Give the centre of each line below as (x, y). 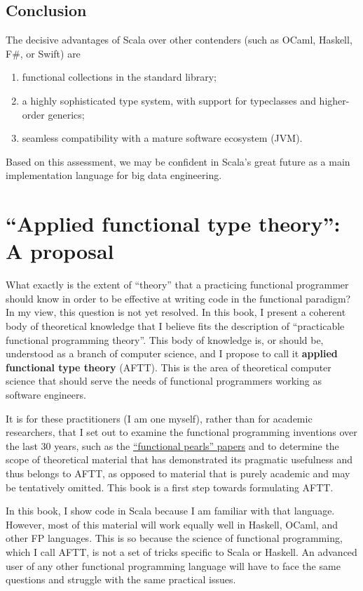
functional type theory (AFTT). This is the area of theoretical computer (169, 367)
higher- (334, 100)
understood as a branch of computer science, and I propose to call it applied (172, 353)
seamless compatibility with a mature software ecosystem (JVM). (162, 138)
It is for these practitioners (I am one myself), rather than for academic (159, 418)
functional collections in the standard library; (119, 77)
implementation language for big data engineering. (114, 175)
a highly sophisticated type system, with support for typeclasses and (169, 100)
